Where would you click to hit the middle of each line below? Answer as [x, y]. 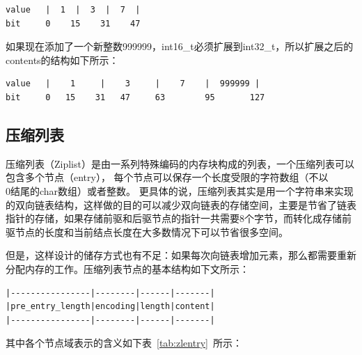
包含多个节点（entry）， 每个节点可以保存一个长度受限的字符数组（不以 [167, 177]
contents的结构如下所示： [62, 60]
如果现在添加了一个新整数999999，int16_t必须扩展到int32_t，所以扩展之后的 [180, 46]
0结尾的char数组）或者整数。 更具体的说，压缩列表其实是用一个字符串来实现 [180, 190]
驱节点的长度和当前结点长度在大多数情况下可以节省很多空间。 [147, 231]
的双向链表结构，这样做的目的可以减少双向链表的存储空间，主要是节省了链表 [181, 204]
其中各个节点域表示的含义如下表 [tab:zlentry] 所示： [124, 343]
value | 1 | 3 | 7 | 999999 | [133, 84]
